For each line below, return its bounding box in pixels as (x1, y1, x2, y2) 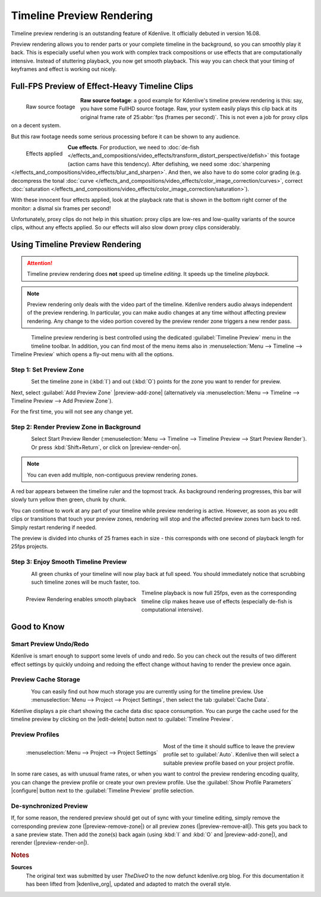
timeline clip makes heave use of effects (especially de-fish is (141, 597, 292, 605)
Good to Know (11, 621, 65, 631)
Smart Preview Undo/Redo (11, 640, 89, 648)
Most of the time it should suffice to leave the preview (163, 743, 295, 750)
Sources (11, 864, 33, 871)
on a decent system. (11, 122, 61, 129)
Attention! (27, 259, 53, 266)
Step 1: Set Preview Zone (11, 365, 84, 373)
